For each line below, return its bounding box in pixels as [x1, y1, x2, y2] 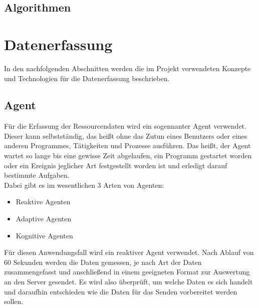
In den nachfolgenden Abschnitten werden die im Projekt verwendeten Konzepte [4, 63, 251, 73]
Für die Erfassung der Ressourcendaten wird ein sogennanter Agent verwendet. [4, 121, 246, 131]
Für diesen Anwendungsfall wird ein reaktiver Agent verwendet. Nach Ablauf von [4, 247, 254, 257]
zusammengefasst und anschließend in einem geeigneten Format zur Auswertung [4, 266, 250, 277]
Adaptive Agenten [16, 213, 72, 224]
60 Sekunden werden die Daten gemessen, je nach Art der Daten [4, 256, 202, 267]
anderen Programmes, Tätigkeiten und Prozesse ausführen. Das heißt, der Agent [4, 140, 251, 151]
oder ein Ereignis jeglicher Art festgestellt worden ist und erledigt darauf [4, 160, 227, 170]
